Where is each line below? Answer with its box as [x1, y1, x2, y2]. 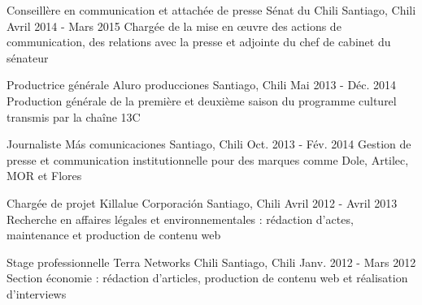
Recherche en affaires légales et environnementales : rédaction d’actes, [7, 210, 354, 227]
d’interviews [7, 285, 67, 302]
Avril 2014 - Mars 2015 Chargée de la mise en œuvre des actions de [7, 17, 342, 34]
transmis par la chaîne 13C [7, 108, 141, 125]
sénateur [7, 49, 49, 66]
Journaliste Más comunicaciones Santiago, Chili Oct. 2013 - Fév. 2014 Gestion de [7, 135, 411, 152]
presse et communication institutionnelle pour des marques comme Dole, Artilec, [7, 151, 409, 168]
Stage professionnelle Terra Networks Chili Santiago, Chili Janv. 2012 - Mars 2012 [7, 253, 416, 270]
